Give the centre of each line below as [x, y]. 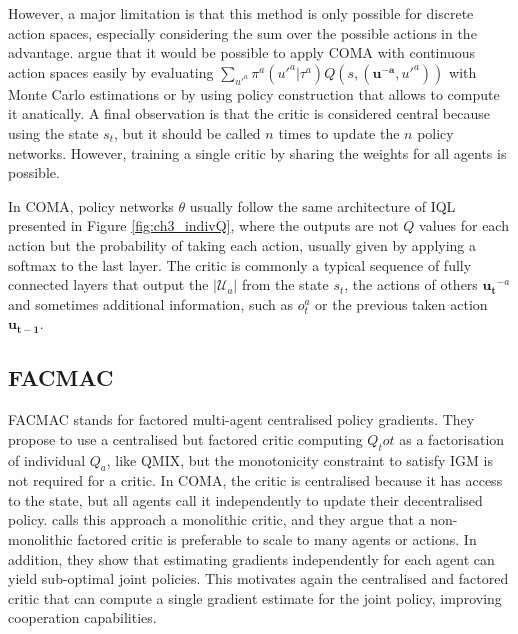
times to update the [339, 132]
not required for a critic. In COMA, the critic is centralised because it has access [255, 480]
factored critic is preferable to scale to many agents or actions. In [277, 539]
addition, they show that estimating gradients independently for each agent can [251, 558]
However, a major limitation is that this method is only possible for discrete [241, 13]
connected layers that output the [108, 284]
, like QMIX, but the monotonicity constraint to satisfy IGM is [299, 459]
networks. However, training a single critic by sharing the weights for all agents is [257, 152]
